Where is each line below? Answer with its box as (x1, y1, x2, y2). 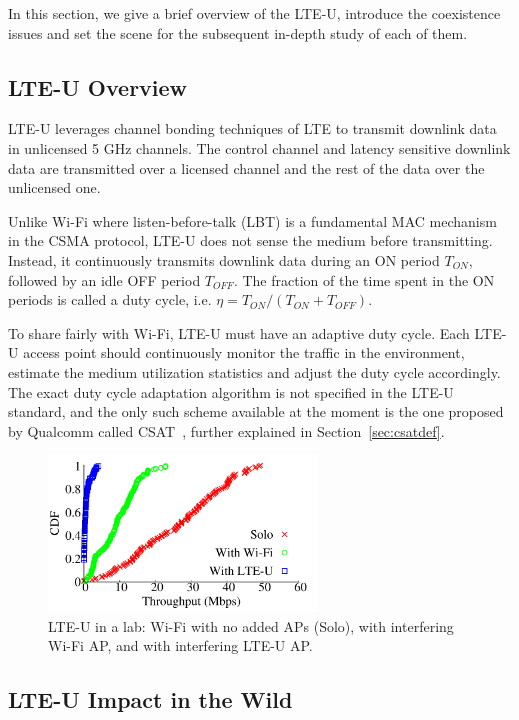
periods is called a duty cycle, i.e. (8, 289, 212, 310)
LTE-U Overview (8, 71, 188, 102)
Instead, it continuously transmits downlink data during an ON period (8, 249, 440, 270)
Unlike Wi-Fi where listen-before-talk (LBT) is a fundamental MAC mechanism (8, 210, 497, 231)
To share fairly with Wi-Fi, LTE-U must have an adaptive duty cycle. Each (8, 322, 470, 343)
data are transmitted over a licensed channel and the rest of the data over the (8, 157, 485, 178)
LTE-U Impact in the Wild (8, 684, 293, 715)
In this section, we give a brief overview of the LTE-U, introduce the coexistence (8, 3, 501, 23)
